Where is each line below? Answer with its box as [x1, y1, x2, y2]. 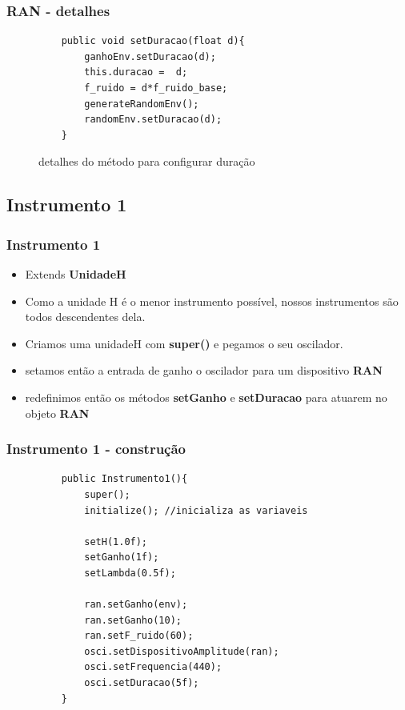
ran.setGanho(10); [84, 614, 182, 626]
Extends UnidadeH [25, 265, 126, 282]
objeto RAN [25, 404, 90, 421]
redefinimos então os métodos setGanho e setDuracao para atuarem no [25, 388, 387, 405]
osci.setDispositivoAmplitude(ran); [84, 645, 279, 657]
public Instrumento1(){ [61, 473, 188, 485]
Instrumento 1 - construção [6, 439, 186, 459]
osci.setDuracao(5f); [84, 677, 199, 689]
